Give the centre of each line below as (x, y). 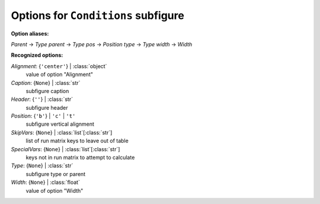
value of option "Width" (55, 190)
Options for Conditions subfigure (98, 15)
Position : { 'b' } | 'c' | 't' (43, 116)
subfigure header (47, 107)
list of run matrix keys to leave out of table (77, 141)
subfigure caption (47, 91)
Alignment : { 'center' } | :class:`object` (59, 66)
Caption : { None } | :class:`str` (46, 82)
